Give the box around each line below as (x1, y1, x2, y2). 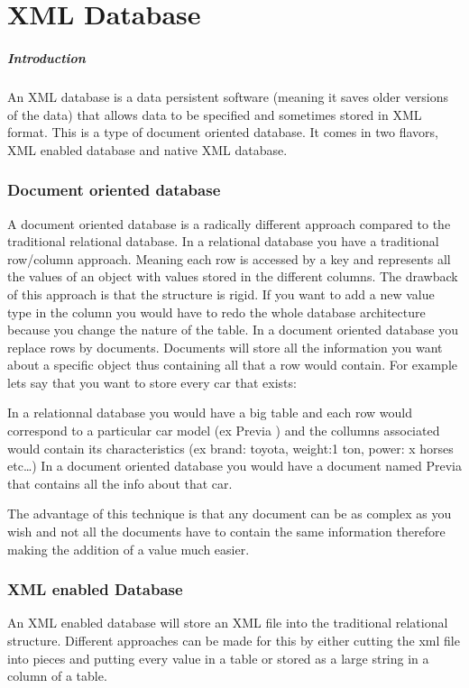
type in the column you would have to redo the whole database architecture (7, 302, 426, 321)
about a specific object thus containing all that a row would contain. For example (7, 355, 457, 374)
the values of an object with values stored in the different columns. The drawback (7, 267, 458, 286)
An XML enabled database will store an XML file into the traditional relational (7, 613, 448, 632)
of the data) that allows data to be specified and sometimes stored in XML (7, 105, 422, 124)
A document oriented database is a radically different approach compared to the (7, 214, 451, 233)
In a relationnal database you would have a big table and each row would (7, 403, 412, 422)
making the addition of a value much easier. (7, 539, 250, 558)
